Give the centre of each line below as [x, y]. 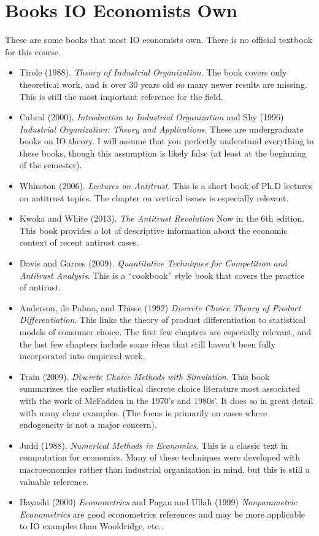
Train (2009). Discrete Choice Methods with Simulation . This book [144, 376]
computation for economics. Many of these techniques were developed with [160, 457]
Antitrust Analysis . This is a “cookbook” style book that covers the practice [162, 275]
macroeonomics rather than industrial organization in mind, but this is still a [164, 469]
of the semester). [51, 165]
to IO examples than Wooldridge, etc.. [91, 526]
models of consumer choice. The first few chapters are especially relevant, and [165, 332]
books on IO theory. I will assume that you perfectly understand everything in [167, 141]
